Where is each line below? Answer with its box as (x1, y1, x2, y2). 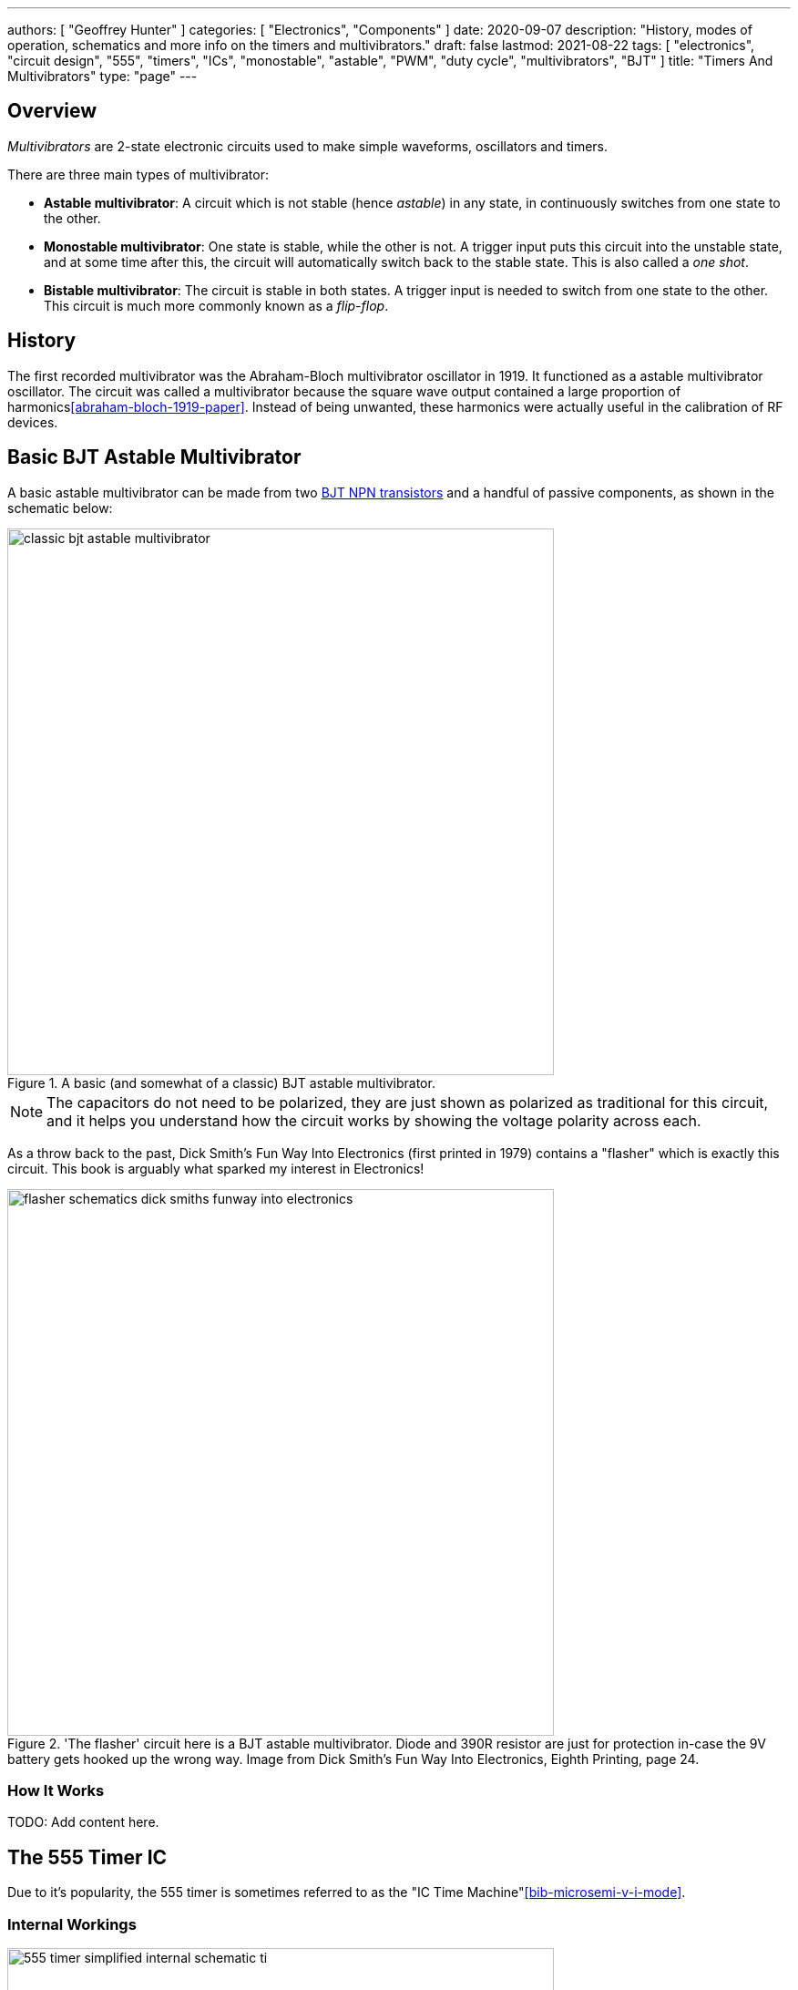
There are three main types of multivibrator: (7, 166, 270, 182)
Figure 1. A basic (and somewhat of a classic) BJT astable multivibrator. (7, 1074, 435, 1091)
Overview (7, 99, 97, 123)
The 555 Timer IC (7, 1845, 168, 1869)
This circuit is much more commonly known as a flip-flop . (44, 297, 389, 313)
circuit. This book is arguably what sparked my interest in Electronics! (7, 1160, 425, 1176)
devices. (7, 414, 58, 430)
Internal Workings (7, 1914, 137, 1934)
